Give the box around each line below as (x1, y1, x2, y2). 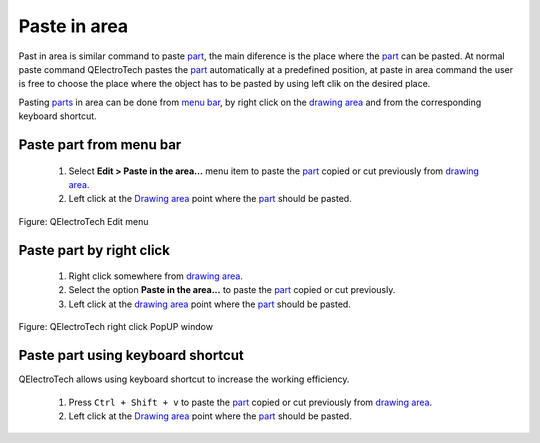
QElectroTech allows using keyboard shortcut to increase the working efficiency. (18, 373, 350, 385)
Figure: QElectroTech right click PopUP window (18, 321, 214, 333)
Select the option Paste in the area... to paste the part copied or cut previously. (68, 284, 396, 296)
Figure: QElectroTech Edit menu (18, 215, 149, 227)
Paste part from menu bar (18, 136, 182, 153)
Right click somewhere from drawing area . (68, 270, 244, 282)
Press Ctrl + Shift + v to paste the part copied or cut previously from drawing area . (68, 396, 433, 408)
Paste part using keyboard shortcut (18, 347, 244, 364)
